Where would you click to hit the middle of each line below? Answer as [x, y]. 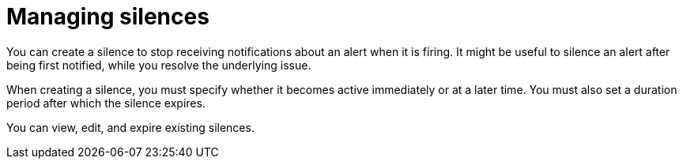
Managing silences [108, 17]
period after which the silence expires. [106, 103]
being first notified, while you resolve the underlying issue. [159, 65]
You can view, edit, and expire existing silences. [130, 127]
